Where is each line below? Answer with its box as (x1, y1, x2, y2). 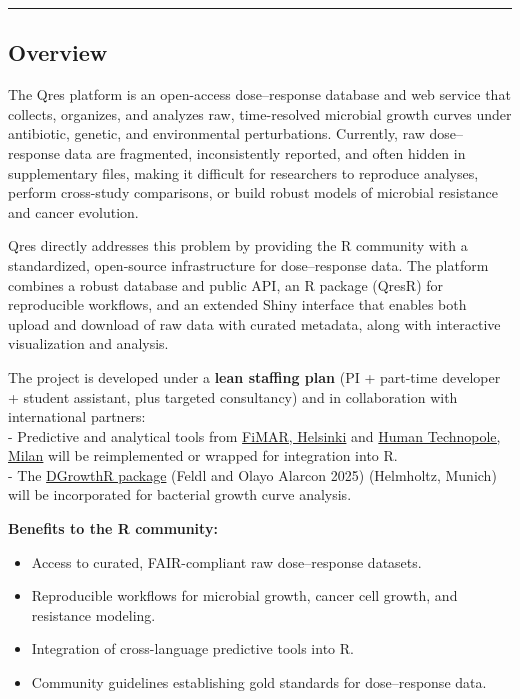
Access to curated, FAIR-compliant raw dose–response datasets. (31, 551, 422, 572)
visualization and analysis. (8, 333, 169, 354)
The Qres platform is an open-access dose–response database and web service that (8, 84, 511, 105)
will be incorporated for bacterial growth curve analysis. (8, 484, 352, 505)
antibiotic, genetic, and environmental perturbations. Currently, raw (8, 123, 425, 144)
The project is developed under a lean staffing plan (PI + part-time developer (8, 366, 501, 387)
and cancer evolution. (8, 201, 139, 222)
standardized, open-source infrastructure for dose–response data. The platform (8, 254, 489, 275)
